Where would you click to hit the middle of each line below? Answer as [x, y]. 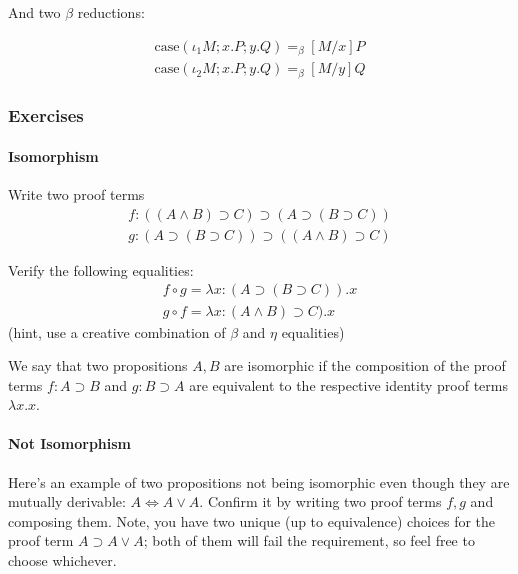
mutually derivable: [67, 501]
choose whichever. [62, 560]
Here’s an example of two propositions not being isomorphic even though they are [259, 481]
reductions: [111, 12]
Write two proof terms [76, 194]
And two [34, 12]
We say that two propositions [98, 365]
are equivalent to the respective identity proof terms [348, 384]
